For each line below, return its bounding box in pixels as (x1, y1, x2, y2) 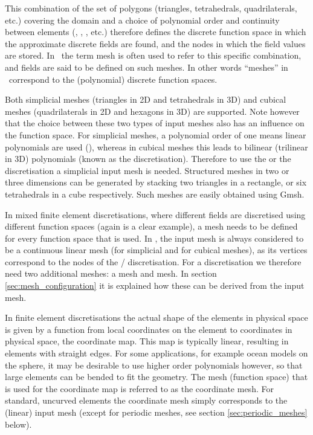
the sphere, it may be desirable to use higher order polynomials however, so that (5, 358, 303, 371)
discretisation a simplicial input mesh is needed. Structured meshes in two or (5, 164, 289, 176)
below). (5, 417, 32, 430)
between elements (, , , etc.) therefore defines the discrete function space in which (5, 25, 306, 38)
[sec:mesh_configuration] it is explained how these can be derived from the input (5, 279, 305, 292)
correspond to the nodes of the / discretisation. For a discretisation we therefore (5, 255, 302, 268)
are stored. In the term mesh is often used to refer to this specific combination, (5, 49, 302, 62)
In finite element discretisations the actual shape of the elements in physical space (5, 311, 308, 324)
